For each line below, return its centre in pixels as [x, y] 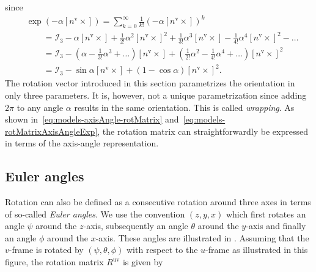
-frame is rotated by [46, 250]
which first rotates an [266, 213]
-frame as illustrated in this [257, 250]
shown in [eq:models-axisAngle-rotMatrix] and [92, 119]
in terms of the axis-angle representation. [82, 143]
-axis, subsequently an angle [136, 226]
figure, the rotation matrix [54, 262]
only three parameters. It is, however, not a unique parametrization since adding [156, 95]
